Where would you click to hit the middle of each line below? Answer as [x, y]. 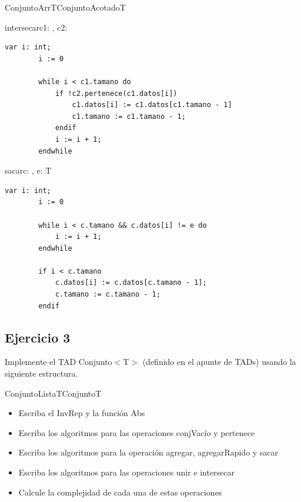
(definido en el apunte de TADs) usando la [219, 362]
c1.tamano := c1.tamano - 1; [129, 116]
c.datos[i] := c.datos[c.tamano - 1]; [131, 283]
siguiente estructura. [41, 373]
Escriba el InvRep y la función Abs [82, 413]
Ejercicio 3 [38, 337]
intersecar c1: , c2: [36, 27]
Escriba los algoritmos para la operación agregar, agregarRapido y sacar [148, 452]
